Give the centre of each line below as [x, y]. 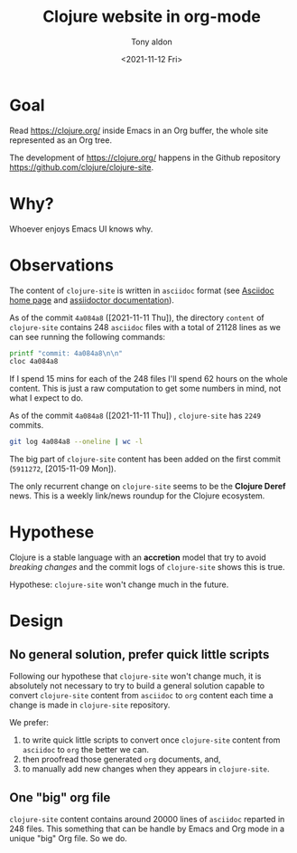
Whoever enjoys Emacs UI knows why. [81, 229]
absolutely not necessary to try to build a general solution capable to [137, 686]
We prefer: [29, 723]
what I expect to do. [46, 398]
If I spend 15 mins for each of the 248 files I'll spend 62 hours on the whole [148, 379]
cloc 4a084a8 [34, 362]
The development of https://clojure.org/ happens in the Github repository [145, 157]
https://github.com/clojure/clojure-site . [82, 167]
